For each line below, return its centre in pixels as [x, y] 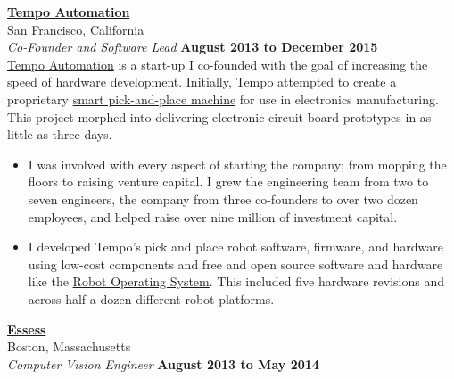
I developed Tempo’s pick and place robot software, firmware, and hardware [235, 247]
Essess [27, 329]
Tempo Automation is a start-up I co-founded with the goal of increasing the [218, 64]
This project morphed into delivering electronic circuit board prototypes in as [219, 116]
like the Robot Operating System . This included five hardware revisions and [236, 281]
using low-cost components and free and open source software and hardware [235, 264]
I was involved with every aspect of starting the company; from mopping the [237, 164]
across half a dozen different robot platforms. [151, 298]
